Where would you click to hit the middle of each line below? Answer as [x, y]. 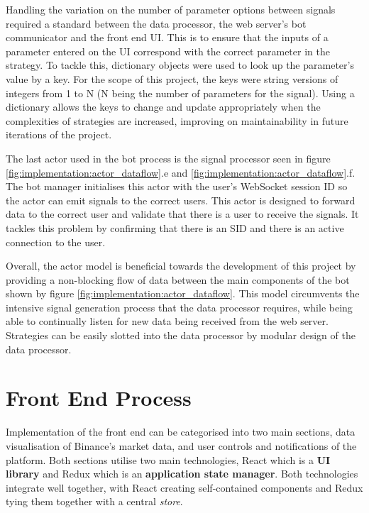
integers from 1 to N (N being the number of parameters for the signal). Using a [180, 93]
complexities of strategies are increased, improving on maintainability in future [177, 120]
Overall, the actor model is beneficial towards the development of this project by [181, 266]
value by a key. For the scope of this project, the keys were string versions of [172, 78]
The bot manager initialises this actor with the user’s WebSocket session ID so [177, 186]
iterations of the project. [59, 134]
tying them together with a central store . [94, 501]
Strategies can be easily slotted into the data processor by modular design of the [181, 335]
